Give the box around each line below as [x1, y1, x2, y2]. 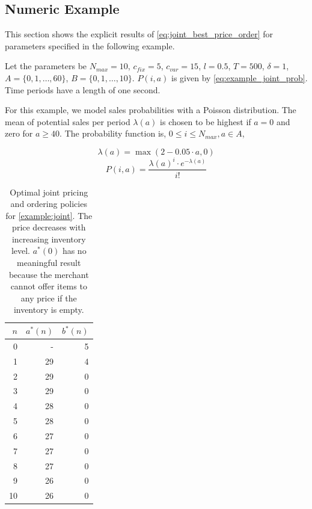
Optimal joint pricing [10, 185, 88, 198]
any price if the [20, 291, 77, 304]
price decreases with [12, 221, 86, 233]
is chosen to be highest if [160, 115, 251, 128]
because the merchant [8, 268, 89, 280]
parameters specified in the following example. [5, 39, 175, 52]
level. [11, 244, 30, 257]
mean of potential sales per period [5, 115, 130, 128]
